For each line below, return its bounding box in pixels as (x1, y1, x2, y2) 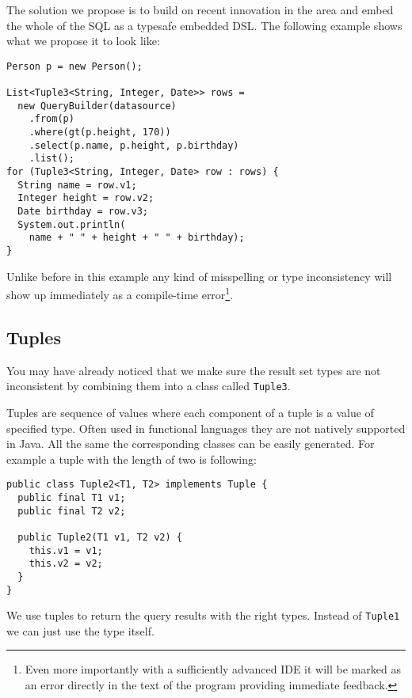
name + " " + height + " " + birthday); (29, 232, 245, 244)
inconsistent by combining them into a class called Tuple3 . (6, 377, 291, 394)
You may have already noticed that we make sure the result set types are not (6, 362, 381, 378)
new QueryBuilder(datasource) (17, 100, 177, 112)
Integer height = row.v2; (17, 192, 154, 204)
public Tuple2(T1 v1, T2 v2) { (17, 531, 182, 543)
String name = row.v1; (17, 179, 137, 191)
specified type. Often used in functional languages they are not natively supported (6, 419, 406, 436)
